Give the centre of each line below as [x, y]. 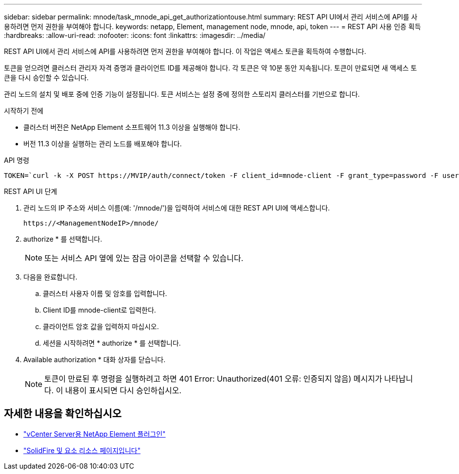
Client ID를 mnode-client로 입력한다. [99, 310]
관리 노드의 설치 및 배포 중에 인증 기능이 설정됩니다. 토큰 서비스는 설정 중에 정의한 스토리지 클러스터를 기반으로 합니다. [182, 94]
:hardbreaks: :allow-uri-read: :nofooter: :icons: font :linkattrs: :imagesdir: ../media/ [135, 35]
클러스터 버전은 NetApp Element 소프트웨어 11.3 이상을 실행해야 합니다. [132, 127]
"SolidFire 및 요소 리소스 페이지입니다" [82, 450]
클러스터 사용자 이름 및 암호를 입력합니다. [105, 293]
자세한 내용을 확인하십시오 [63, 414]
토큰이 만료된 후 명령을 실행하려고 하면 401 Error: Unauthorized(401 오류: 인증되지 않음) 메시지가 [213, 379]
